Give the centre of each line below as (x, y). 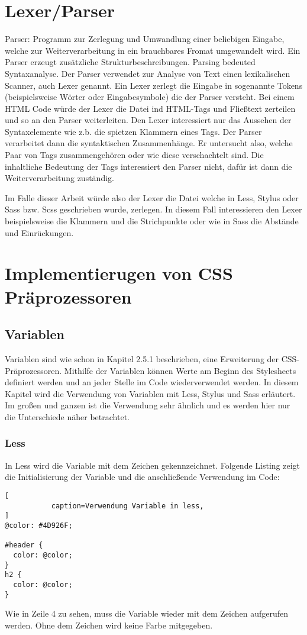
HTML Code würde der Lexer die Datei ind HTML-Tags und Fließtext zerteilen (150, 108)
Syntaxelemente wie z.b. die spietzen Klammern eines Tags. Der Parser (133, 131)
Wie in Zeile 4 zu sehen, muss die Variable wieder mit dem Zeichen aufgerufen (147, 613)
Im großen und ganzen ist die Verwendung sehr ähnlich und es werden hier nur (148, 405)
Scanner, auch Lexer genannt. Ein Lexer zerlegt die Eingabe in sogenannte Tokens (154, 85)
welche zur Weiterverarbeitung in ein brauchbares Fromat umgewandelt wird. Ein (153, 50)
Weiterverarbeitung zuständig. (59, 178)
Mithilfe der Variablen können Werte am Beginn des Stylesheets (180, 370)
